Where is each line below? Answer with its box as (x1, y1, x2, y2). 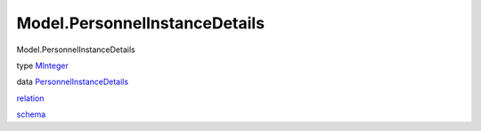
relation (16, 93, 45, 104)
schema (16, 109, 46, 119)
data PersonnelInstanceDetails (16, 76, 129, 88)
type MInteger (16, 60, 69, 71)
